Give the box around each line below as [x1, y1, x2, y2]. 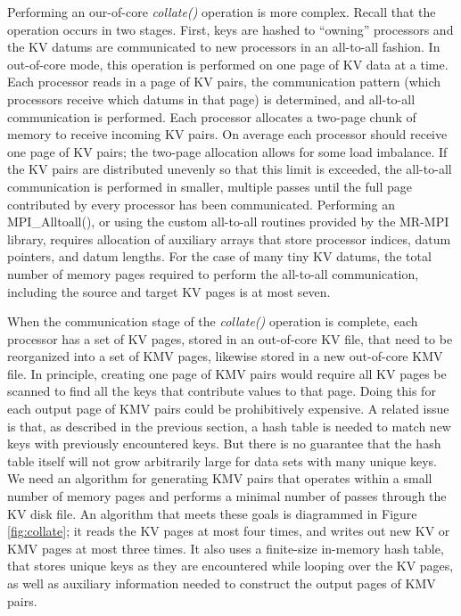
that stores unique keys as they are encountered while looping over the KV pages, [7, 556, 454, 575]
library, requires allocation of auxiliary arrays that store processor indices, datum [7, 229, 451, 248]
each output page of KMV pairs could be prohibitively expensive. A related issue [7, 399, 449, 418]
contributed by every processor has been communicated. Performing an [7, 194, 396, 213]
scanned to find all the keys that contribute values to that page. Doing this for [7, 382, 436, 400]
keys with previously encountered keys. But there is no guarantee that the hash [7, 434, 441, 453]
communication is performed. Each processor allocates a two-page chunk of [7, 107, 416, 126]
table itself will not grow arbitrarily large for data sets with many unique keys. [7, 451, 438, 470]
